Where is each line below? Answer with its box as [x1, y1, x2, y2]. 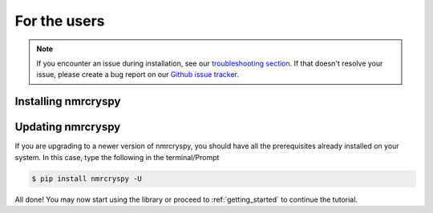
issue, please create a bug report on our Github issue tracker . [36, 70, 240, 79]
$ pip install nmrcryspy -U [31, 174, 142, 183]
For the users [14, 12, 105, 30]
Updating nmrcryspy [14, 120, 121, 134]
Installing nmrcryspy [14, 94, 121, 108]
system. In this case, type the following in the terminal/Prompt [14, 152, 220, 162]
